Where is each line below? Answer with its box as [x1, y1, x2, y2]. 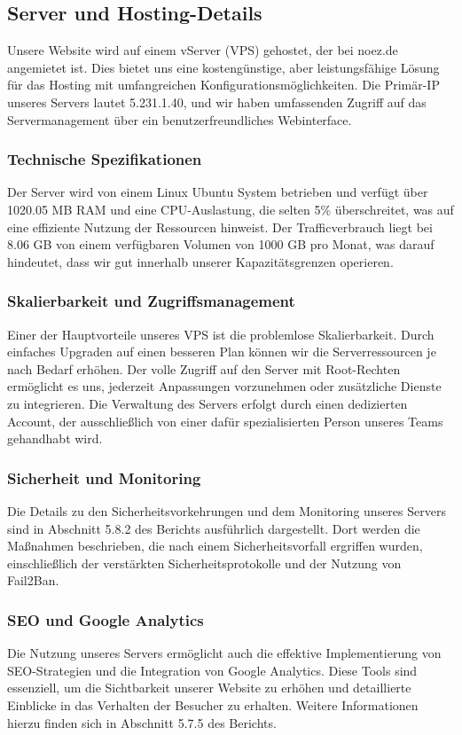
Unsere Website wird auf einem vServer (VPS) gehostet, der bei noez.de [7, 41, 398, 59]
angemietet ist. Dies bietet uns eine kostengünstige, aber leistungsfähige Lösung [7, 58, 440, 76]
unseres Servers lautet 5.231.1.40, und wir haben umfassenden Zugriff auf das [7, 92, 427, 111]
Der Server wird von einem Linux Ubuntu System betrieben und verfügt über [7, 183, 428, 201]
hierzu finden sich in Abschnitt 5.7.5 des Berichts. [7, 713, 277, 731]
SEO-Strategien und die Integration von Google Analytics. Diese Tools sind [7, 661, 418, 679]
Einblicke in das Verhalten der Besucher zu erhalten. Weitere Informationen [7, 695, 419, 714]
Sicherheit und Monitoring [7, 466, 201, 489]
